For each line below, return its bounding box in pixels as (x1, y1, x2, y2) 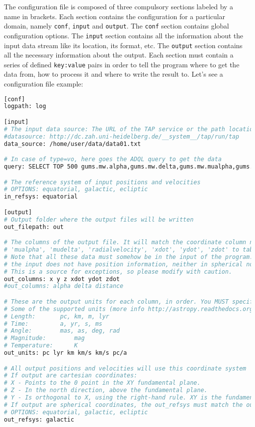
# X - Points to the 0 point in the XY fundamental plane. (4, 379, 201, 387)
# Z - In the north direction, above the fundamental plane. (4, 387, 208, 394)
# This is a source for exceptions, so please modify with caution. (4, 268, 232, 275)
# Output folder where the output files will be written (4, 216, 194, 223)
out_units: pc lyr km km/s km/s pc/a (4, 349, 127, 357)
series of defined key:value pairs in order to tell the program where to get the (4, 59, 239, 69)
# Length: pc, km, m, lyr (4, 313, 109, 320)
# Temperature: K (4, 342, 78, 349)
